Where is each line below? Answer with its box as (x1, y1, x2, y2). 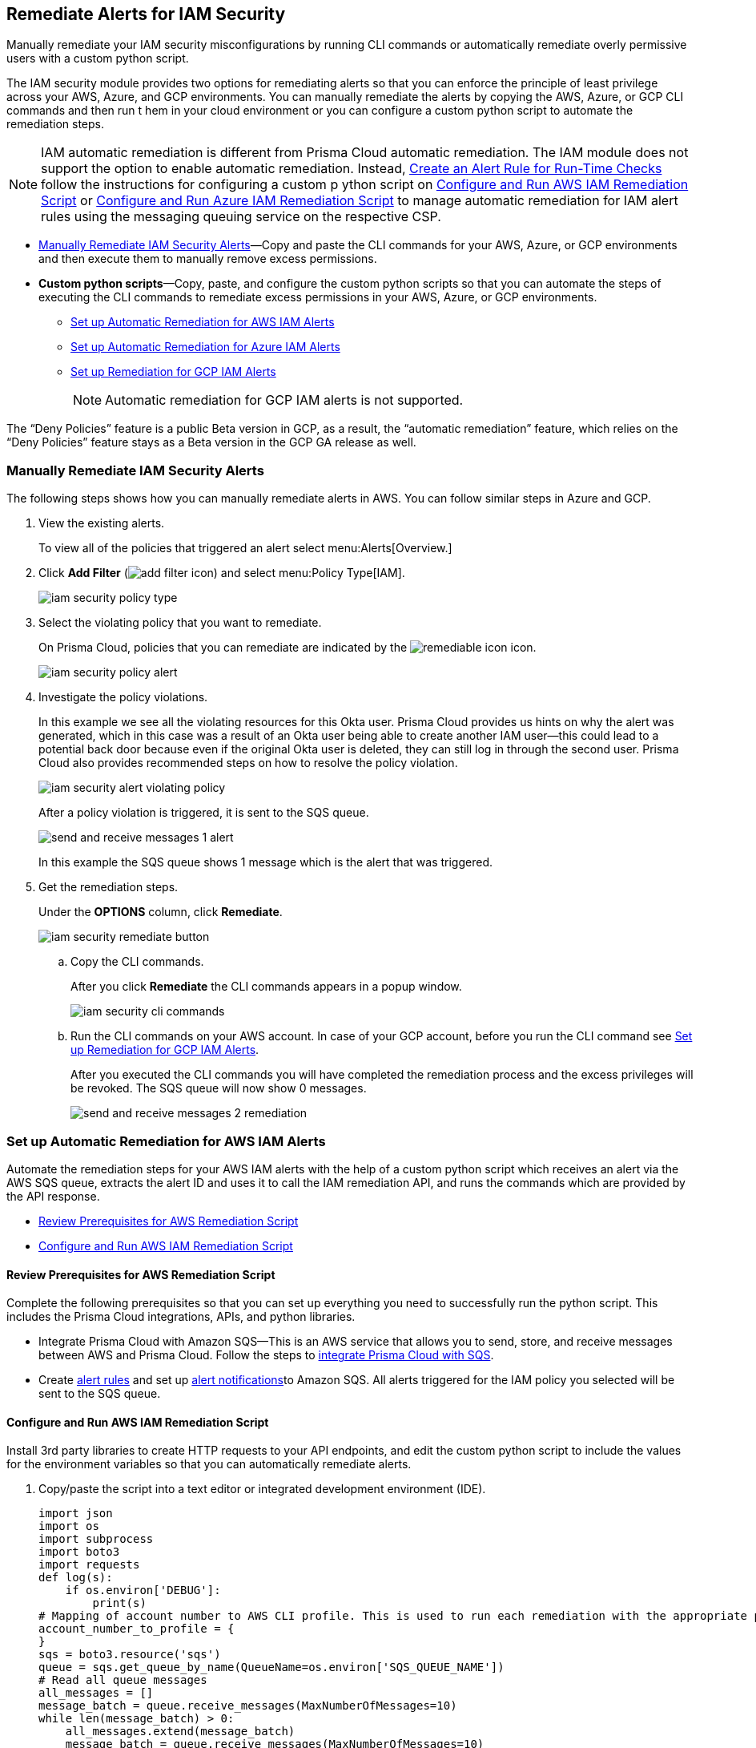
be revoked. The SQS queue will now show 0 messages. (70, 1081, 367, 1096)
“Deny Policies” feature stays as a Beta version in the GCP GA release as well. (6, 435, 416, 450)
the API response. (6, 1189, 100, 1203)
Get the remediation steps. (38, 880, 179, 894)
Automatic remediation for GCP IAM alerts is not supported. (105, 392, 464, 409)
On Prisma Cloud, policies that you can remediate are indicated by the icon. (38, 640, 537, 655)
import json (38, 1507, 113, 1520)
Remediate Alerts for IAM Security (6, 4, 286, 24)
